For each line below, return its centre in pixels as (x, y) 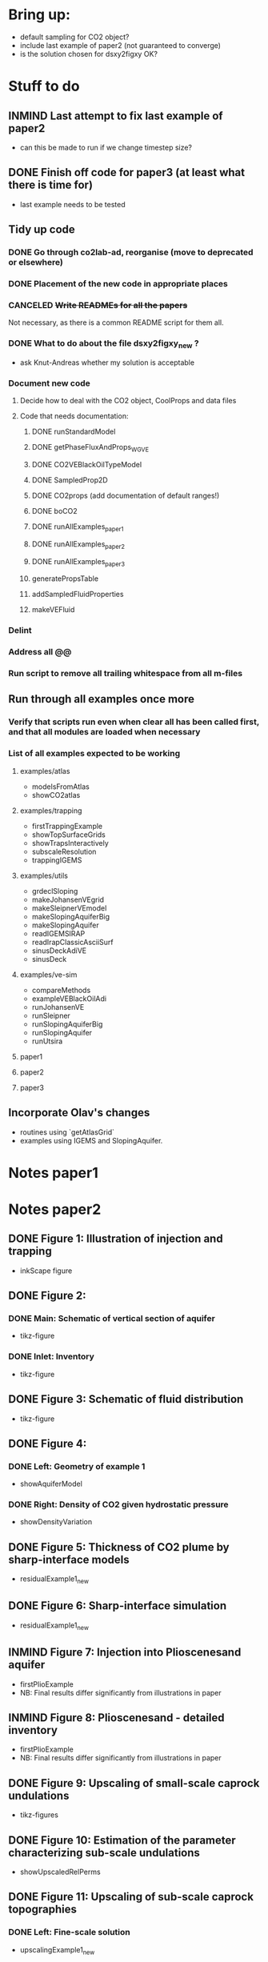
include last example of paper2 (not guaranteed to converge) (120, 45)
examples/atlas (45, 771)
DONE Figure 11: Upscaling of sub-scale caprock (131, 1897)
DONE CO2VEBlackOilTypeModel (87, 464)
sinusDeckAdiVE (59, 951)
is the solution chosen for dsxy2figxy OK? (89, 54)
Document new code (49, 383)
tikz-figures (39, 1815)
